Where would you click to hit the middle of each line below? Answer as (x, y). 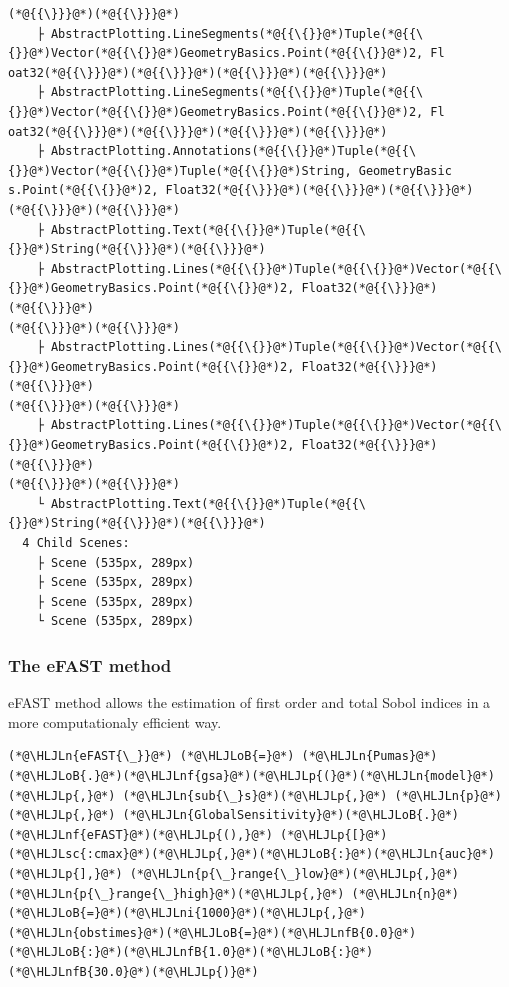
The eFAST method (90, 664)
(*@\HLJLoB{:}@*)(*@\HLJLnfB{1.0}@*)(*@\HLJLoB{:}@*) (191, 952)
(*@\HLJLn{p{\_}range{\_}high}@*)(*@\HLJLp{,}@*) (176, 893)
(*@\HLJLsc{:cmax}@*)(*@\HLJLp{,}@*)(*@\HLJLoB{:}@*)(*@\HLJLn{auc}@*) (251, 854)
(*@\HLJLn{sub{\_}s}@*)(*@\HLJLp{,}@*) (255, 795)
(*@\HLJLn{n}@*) (405, 893)
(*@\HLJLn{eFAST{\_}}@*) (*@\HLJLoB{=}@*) (151, 756)
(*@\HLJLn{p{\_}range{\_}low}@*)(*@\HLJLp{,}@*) (294, 873)
